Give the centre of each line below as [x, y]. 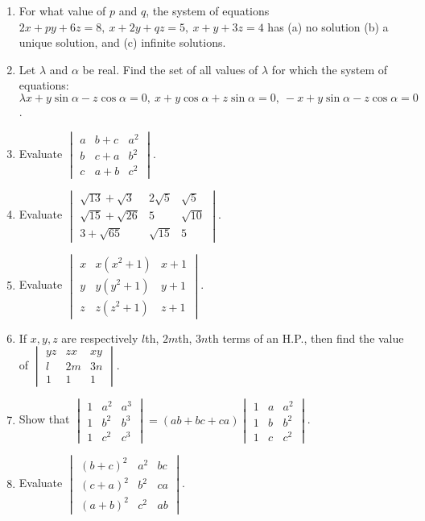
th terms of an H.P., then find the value [306, 338]
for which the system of [330, 69]
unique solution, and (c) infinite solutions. [122, 42]
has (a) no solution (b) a [328, 26]
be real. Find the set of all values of [170, 69]
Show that [44, 419]
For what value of [62, 10]
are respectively [100, 338]
